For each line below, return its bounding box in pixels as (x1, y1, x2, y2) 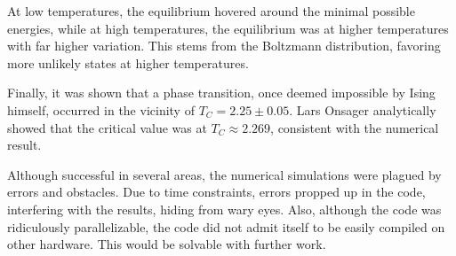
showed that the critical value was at (7, 118, 207, 136)
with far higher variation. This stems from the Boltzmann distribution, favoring (7, 36, 441, 55)
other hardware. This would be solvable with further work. (7, 235, 326, 253)
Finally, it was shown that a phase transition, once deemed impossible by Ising (7, 83, 436, 102)
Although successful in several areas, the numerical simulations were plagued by (7, 165, 442, 183)
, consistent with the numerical (270, 118, 439, 136)
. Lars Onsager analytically (289, 100, 436, 119)
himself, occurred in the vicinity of (7, 100, 195, 119)
